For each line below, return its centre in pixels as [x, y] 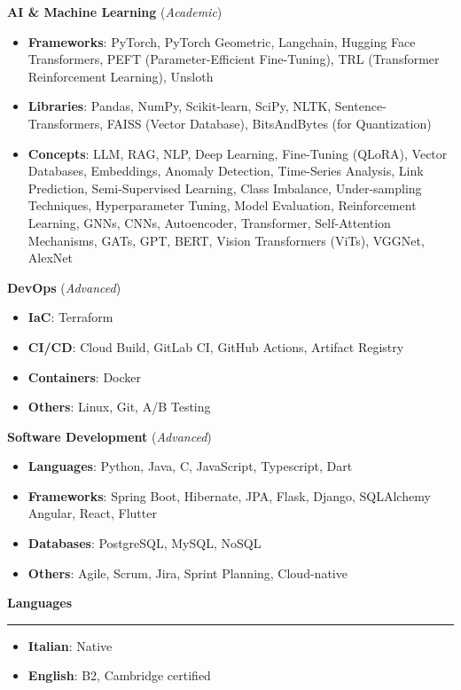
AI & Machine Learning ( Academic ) [115, 12]
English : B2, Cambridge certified [119, 675]
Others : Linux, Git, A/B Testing [119, 407]
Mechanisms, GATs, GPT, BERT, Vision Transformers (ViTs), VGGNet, [226, 240]
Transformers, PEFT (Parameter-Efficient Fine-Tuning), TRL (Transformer [234, 59]
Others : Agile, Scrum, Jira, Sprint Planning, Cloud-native [188, 572]
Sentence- [360, 106]
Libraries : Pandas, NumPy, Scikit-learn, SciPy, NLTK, [180, 106]
